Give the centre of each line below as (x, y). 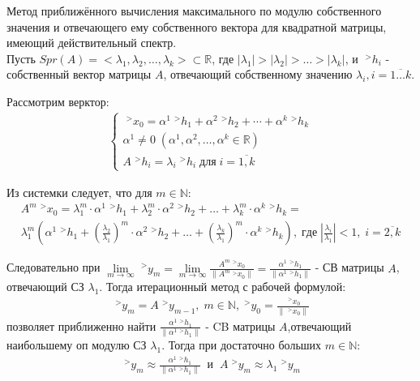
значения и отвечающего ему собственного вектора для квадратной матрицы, (197, 26)
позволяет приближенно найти (81, 325)
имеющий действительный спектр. (92, 43)
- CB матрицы (240, 325)
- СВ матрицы (349, 267)
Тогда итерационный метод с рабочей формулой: (226, 287)
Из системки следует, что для (79, 192)
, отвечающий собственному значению (258, 74)
